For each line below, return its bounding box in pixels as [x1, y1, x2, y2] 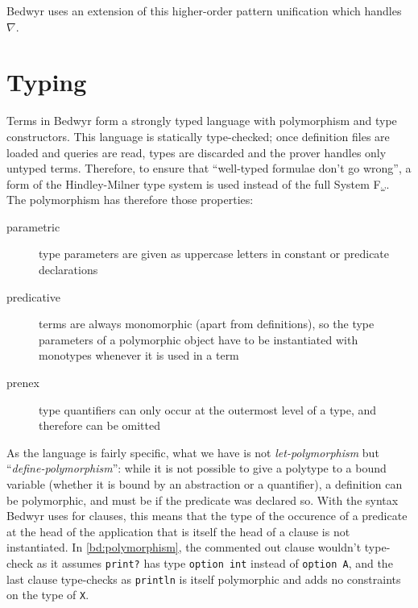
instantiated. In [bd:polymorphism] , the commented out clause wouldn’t [6, 539, 362, 556]
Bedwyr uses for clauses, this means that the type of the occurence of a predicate [6, 507, 408, 524]
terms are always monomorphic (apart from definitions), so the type [39, 315, 375, 332]
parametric [6, 218, 60, 235]
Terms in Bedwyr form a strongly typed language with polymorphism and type [6, 112, 397, 129]
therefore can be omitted [39, 417, 160, 434]
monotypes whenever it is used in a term [39, 347, 239, 364]
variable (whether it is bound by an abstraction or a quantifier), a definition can [6, 476, 403, 492]
